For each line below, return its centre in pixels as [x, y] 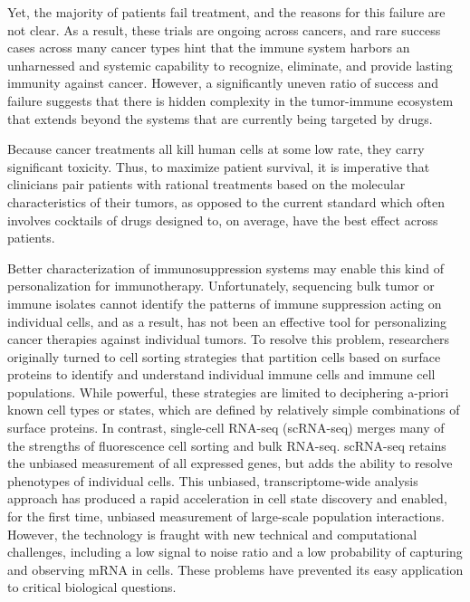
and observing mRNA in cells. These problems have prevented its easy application [235, 569]
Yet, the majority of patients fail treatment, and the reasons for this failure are [226, 12]
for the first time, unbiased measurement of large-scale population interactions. [226, 516]
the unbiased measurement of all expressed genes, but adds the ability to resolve [230, 463]
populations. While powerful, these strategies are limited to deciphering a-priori [228, 392]
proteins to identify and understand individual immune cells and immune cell [221, 374]
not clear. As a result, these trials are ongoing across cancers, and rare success [224, 29]
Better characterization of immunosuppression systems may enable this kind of [225, 268]
